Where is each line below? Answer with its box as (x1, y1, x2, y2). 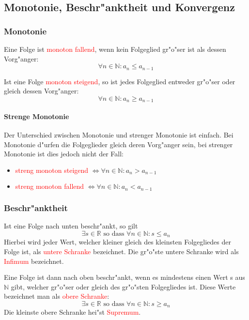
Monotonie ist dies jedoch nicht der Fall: (4, 149, 124, 159)
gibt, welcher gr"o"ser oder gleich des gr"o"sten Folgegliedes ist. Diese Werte (11, 281, 236, 291)
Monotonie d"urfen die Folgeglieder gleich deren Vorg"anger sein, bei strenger (4, 139, 233, 149)
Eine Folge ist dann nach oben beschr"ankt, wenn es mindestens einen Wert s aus (4, 272, 245, 282)
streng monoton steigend (15, 165, 89, 175)
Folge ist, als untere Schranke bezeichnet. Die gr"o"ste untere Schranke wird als (4, 246, 239, 256)
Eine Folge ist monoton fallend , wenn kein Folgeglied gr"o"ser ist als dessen (4, 44, 226, 54)
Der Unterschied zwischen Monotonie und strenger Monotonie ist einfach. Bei (4, 130, 233, 140)
